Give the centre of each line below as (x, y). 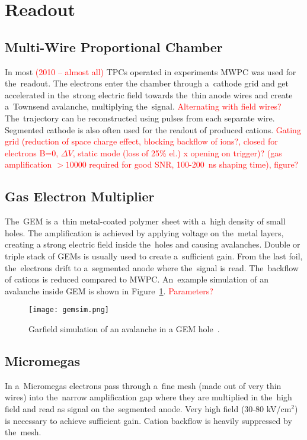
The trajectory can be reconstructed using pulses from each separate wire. (140, 118)
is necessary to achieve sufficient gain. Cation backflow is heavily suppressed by (148, 420)
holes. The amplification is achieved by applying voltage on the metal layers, (144, 232)
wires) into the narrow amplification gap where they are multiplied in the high (148, 397)
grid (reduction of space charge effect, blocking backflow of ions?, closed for (141, 141)
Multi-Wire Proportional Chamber (114, 46)
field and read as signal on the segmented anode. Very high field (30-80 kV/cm (148, 408)
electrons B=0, (32, 152)
